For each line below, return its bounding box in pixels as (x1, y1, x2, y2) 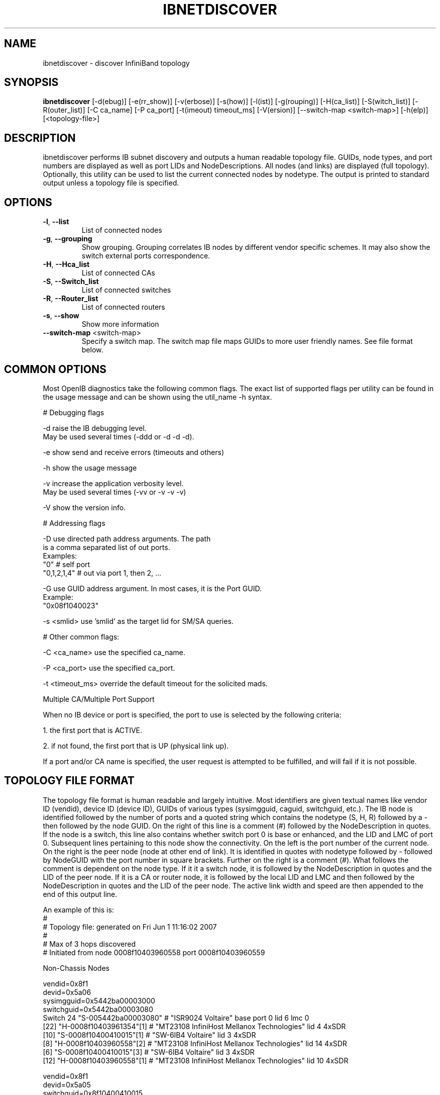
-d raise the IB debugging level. (43, 423, 147, 432)
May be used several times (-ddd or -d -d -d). (43, 432, 194, 441)
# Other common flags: (43, 632, 120, 641)
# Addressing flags (43, 518, 105, 527)
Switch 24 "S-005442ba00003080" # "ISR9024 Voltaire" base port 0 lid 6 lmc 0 (43, 1013, 309, 1022)
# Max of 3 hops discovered (43, 939, 136, 948)
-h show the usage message (43, 463, 137, 472)
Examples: (43, 551, 77, 560)
